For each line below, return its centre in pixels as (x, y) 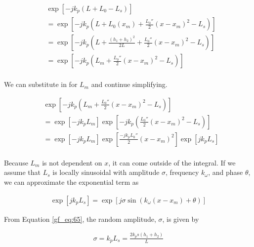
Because (16, 162)
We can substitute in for (41, 84)
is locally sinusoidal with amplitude (106, 172)
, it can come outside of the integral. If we (172, 162)
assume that (22, 172)
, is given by (181, 219)
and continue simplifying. (129, 84)
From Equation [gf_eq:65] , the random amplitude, (80, 219)
